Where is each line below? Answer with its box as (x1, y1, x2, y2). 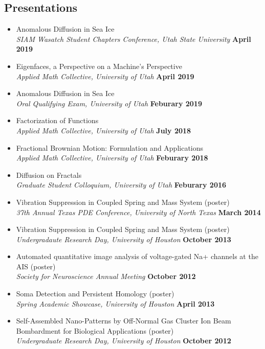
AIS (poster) (16, 261, 56, 271)
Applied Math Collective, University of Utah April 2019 (16, 71, 194, 81)
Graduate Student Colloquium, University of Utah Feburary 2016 (16, 179, 227, 190)
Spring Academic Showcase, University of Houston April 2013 (16, 298, 215, 309)
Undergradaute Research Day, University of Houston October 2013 (16, 234, 231, 244)
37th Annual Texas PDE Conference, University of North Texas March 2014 (16, 206, 261, 217)
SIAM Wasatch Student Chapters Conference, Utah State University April (16, 33, 251, 44)
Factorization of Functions (16, 115, 99, 126)
